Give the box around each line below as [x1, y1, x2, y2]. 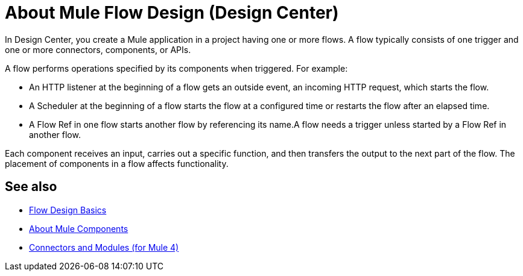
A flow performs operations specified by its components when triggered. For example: [5, 63, 348, 74]
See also [5, 179, 57, 195]
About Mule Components [29, 223, 128, 234]
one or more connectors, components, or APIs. [5, 44, 191, 55]
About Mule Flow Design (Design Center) [5, 2, 339, 23]
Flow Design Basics [29, 204, 107, 215]
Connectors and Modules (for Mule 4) [29, 242, 179, 252]
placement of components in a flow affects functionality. [5, 158, 229, 169]
